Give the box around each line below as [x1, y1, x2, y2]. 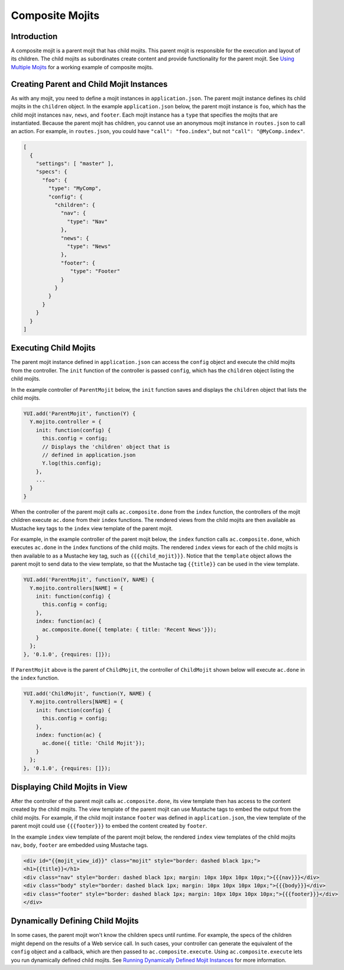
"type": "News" [67, 243, 111, 250]
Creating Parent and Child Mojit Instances [11, 79, 168, 89]
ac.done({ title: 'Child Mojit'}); [42, 740, 145, 747]
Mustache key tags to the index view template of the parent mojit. [11, 524, 173, 532]
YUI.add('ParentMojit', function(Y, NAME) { [23, 576, 155, 583]
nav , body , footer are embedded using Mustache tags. [11, 842, 149, 849]
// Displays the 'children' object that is [42, 443, 170, 450]
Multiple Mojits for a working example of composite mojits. [11, 63, 154, 70]
